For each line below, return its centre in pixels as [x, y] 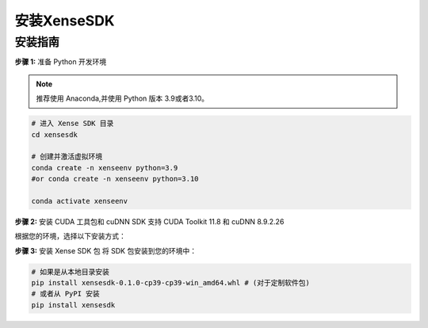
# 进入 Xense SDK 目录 [73, 124]
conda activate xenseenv [80, 201]
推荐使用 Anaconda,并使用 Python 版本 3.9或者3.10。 [122, 98]
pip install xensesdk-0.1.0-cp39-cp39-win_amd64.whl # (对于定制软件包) [171, 283]
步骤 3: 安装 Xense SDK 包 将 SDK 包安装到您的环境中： [106, 250]
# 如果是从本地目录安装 [71, 272]
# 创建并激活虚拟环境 [67, 157]
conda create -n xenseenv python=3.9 [105, 168]
